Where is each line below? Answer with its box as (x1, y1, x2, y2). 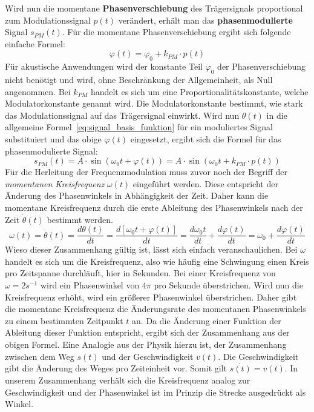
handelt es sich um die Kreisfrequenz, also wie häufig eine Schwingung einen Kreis (5, 254, 309, 267)
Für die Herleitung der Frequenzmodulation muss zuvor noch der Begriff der (5, 165, 288, 178)
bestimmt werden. (47, 213, 113, 225)
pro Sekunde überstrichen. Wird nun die (154, 278, 303, 291)
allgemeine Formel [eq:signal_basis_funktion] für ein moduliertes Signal (5, 121, 273, 133)
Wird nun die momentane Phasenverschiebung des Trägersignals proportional (5, 2, 303, 14)
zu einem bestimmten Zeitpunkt (5, 314, 123, 327)
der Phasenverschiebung (217, 60, 306, 73)
